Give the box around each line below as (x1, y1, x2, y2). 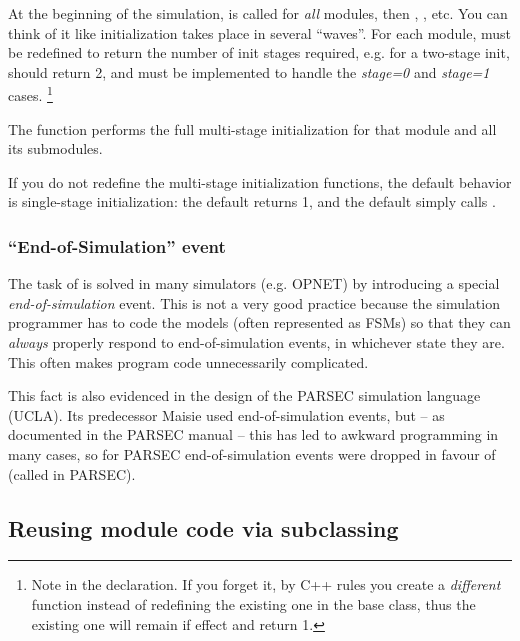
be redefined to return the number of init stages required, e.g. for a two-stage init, (8, 42, 510, 63)
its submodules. (8, 138, 103, 159)
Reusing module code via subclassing (8, 512, 399, 543)
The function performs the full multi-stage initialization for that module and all (8, 118, 497, 139)
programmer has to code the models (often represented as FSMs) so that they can (8, 312, 511, 333)
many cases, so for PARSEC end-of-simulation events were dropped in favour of (8, 443, 496, 464)
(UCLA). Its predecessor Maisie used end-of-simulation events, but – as (8, 404, 445, 425)
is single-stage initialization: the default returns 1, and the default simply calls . (8, 191, 496, 212)
